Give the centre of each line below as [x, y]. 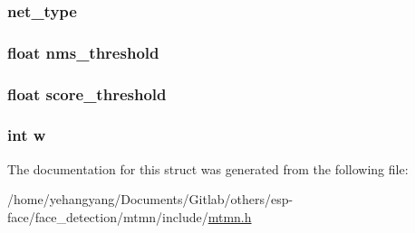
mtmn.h [230, 216]
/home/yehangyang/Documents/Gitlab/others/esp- [150, 199]
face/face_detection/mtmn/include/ [108, 216]
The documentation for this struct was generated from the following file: [208, 168]
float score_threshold [87, 93]
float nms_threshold [83, 52]
